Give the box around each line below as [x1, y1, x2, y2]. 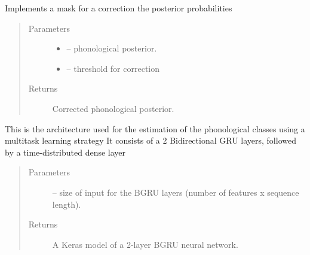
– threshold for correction [66, 62, 160, 74]
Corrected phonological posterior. [52, 102, 174, 114]
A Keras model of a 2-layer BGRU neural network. [52, 238, 238, 250]
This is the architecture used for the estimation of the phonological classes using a [5, 122, 305, 135]
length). [52, 198, 81, 210]
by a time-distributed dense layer [5, 145, 126, 158]
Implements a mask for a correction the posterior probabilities [5, 2, 232, 14]
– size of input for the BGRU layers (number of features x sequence [52, 186, 299, 198]
